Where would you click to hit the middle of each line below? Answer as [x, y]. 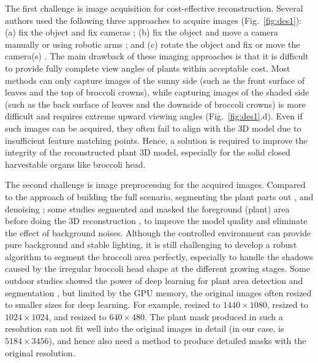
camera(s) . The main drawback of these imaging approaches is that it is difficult [157, 56]
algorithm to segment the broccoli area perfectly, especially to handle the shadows [159, 256]
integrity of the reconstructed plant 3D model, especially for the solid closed [148, 152]
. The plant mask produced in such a [214, 316]
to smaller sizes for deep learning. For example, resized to [113, 305]
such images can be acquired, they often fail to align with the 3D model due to [153, 128]
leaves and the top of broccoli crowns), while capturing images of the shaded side [157, 92]
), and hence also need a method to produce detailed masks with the [177, 341]
